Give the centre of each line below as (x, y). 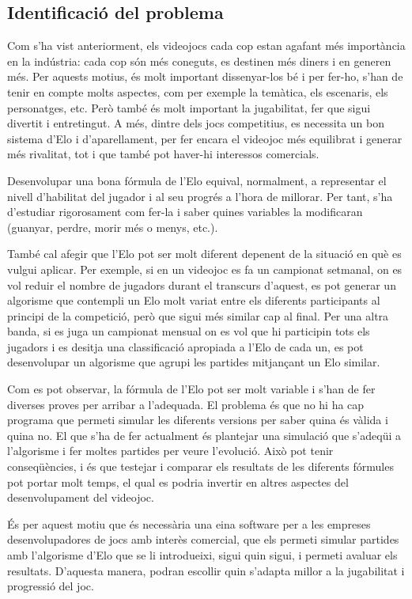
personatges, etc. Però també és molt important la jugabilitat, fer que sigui (189, 107)
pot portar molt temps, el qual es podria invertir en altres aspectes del (178, 481)
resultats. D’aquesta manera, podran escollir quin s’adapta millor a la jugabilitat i (206, 570)
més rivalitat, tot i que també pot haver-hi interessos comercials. (163, 154)
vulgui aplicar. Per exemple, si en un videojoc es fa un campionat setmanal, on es (205, 269)
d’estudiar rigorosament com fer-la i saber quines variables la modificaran (185, 212)
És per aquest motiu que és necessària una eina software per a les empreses (189, 523)
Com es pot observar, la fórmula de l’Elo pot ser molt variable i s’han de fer (191, 389)
